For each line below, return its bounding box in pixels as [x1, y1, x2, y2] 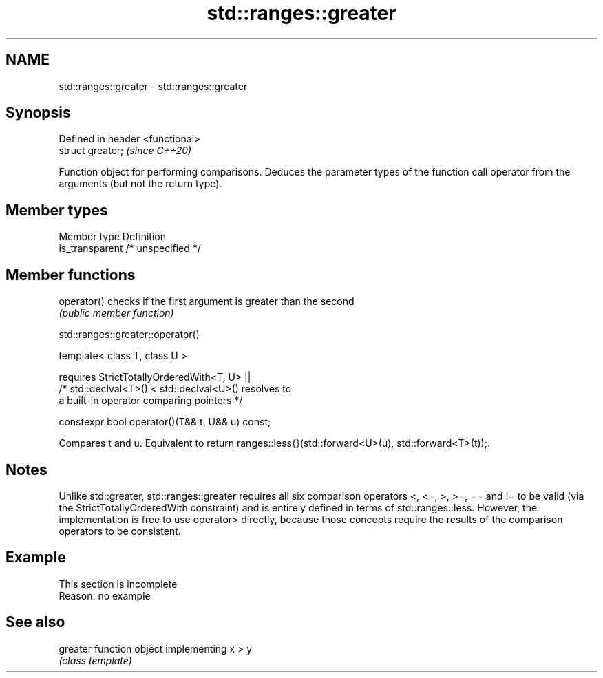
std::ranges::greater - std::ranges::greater [59, 80, 248, 92]
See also [6, 613, 65, 631]
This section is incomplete [59, 578, 178, 590]
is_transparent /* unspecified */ [59, 242, 201, 255]
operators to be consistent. [59, 525, 181, 537]
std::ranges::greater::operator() [59, 328, 200, 341]
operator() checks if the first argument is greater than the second [59, 295, 355, 308]
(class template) [59, 654, 132, 666]
